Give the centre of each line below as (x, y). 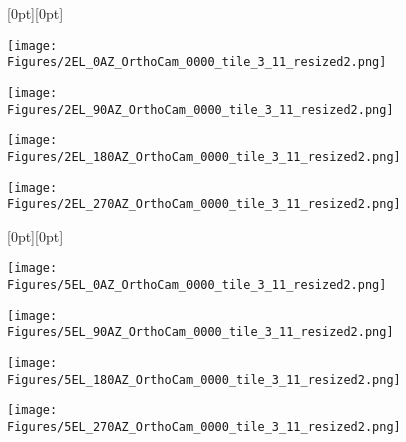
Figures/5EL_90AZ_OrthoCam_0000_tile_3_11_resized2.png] (200, 332)
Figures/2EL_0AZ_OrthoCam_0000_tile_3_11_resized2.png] (197, 62)
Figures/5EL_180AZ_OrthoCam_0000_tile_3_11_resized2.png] (204, 379)
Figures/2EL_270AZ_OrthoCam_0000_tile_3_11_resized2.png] (204, 204)
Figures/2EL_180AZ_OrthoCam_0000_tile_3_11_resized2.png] (204, 156)
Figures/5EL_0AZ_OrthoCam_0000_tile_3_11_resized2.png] (197, 285)
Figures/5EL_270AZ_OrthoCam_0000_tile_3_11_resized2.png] (204, 427)
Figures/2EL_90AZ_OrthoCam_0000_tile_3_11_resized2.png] (200, 109)
